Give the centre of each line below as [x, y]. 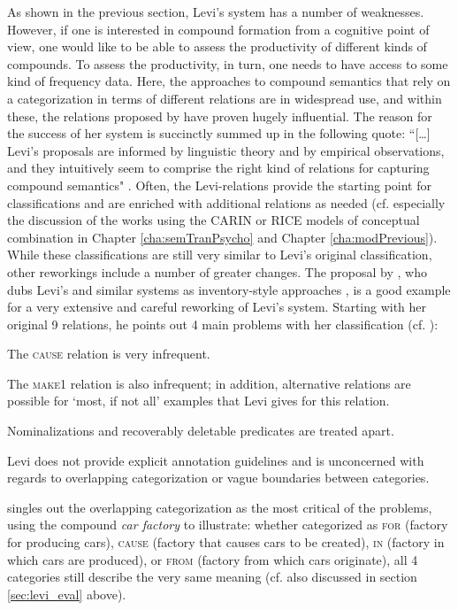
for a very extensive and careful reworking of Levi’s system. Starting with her [217, 307]
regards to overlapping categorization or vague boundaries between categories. [218, 478]
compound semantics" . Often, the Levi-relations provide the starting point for [219, 185]
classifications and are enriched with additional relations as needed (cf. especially [226, 202]
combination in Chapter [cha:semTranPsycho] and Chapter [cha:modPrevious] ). [222, 237]
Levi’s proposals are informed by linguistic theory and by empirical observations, [226, 150]
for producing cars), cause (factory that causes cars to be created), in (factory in [226, 542]
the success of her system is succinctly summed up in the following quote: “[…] [219, 133]
